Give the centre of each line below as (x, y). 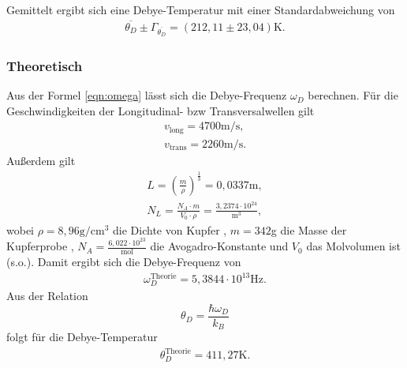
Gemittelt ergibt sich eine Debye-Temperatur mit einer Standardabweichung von (201, 9)
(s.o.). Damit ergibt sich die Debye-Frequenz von (124, 261)
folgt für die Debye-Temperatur (82, 337)
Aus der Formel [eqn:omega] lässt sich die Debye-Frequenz (147, 95)
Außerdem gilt (41, 160)
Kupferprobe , (40, 246)
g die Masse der (309, 229)
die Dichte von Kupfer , (170, 229)
